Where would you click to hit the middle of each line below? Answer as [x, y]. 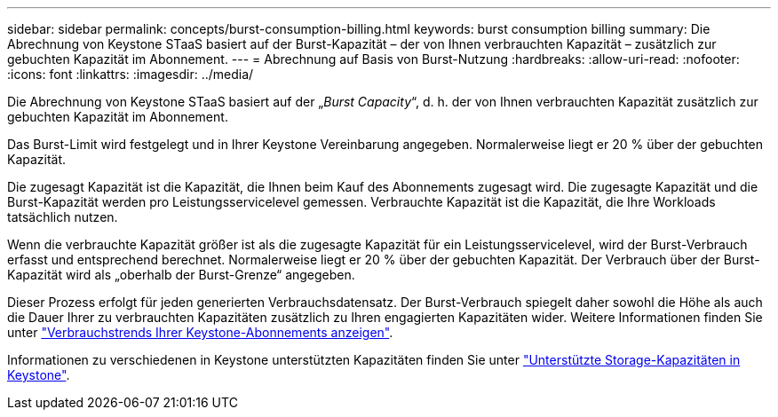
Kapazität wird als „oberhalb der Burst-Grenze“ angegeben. [181, 275]
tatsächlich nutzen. [63, 217]
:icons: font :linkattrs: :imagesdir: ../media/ [131, 74]
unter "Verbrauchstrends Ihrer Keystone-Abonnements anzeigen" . [200, 332]
